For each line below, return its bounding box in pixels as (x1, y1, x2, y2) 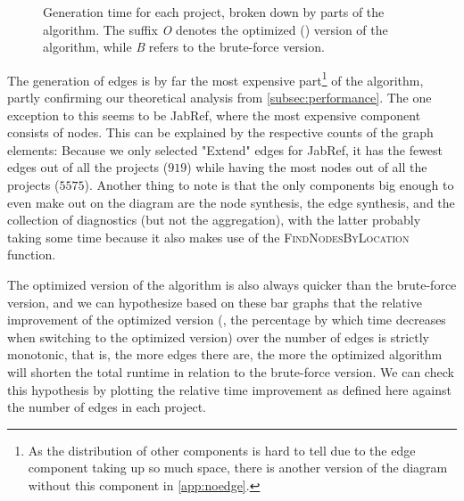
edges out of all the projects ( (7, 158, 169, 177)
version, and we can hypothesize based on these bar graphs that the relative (7, 292, 422, 311)
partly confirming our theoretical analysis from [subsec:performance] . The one (7, 88, 432, 107)
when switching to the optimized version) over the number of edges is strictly (7, 327, 430, 346)
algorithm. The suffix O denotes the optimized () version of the (43, 20, 388, 38)
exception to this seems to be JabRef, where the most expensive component (7, 105, 421, 124)
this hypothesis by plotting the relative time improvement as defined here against (7, 380, 452, 398)
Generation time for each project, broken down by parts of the (43, 3, 385, 21)
